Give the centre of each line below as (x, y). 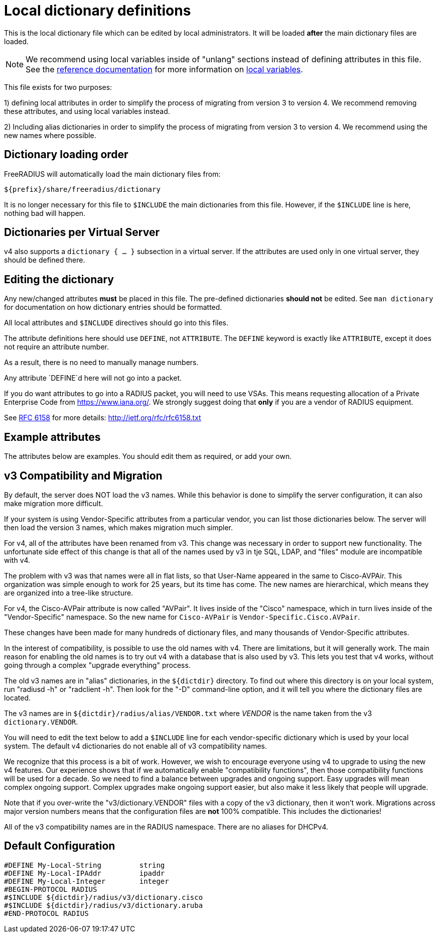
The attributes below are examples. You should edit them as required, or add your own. (148, 456)
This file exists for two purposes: (58, 87)
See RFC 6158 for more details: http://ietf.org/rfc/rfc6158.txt (103, 418)
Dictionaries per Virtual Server (82, 232)
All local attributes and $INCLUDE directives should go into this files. (116, 323)
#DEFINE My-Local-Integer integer (87, 881)
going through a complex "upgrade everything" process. (97, 665)
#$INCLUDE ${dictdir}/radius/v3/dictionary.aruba (104, 905)
